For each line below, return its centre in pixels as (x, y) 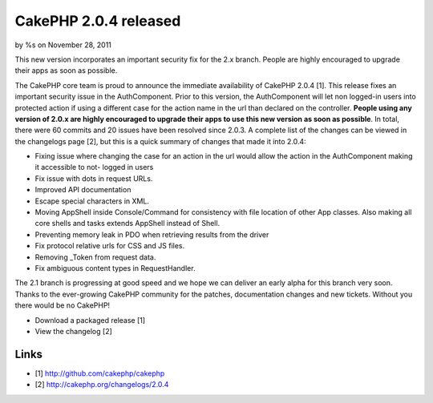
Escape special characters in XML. (92, 201)
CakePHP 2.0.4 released (98, 21)
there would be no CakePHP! (63, 305)
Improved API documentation (83, 190)
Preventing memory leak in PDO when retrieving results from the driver (152, 234)
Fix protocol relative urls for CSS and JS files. (110, 246)
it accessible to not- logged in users (94, 167)
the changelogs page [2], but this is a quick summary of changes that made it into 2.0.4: (160, 141)
